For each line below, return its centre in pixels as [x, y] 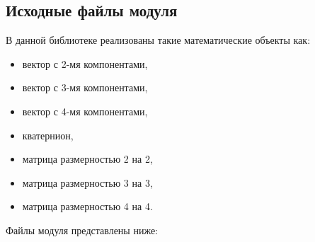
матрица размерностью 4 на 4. [87, 206]
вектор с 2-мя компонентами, [85, 63]
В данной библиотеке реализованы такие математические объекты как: [158, 40]
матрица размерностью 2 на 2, [87, 159]
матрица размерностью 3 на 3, [87, 182]
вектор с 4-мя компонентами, [85, 111]
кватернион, [48, 135]
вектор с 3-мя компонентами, [85, 87]
